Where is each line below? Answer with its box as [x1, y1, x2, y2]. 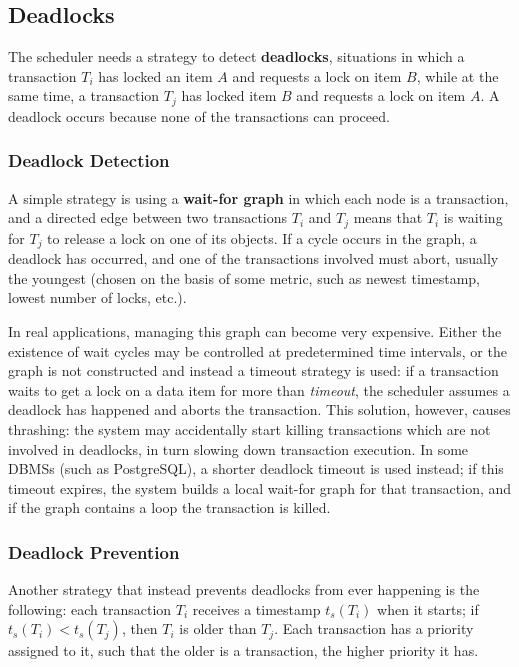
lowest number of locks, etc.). [8, 287, 187, 308]
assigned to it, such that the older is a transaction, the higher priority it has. [8, 640, 479, 661]
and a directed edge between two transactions [8, 207, 288, 228]
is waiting [443, 207, 503, 228]
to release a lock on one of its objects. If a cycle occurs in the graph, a [47, 227, 477, 248]
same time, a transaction [8, 85, 160, 106]
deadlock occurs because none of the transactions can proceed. [8, 105, 390, 126]
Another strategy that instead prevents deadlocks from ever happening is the [8, 579, 480, 600]
